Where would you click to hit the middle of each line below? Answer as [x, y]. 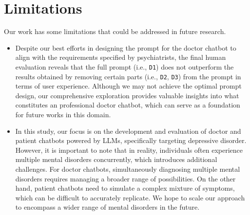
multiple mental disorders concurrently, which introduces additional [116, 159]
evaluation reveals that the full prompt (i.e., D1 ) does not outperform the [125, 66]
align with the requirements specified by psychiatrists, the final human [121, 57]
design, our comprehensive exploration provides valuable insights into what [127, 95]
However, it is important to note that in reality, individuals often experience [129, 150]
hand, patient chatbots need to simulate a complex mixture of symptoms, [125, 188]
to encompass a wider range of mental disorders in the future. [107, 207]
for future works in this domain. [63, 114]
